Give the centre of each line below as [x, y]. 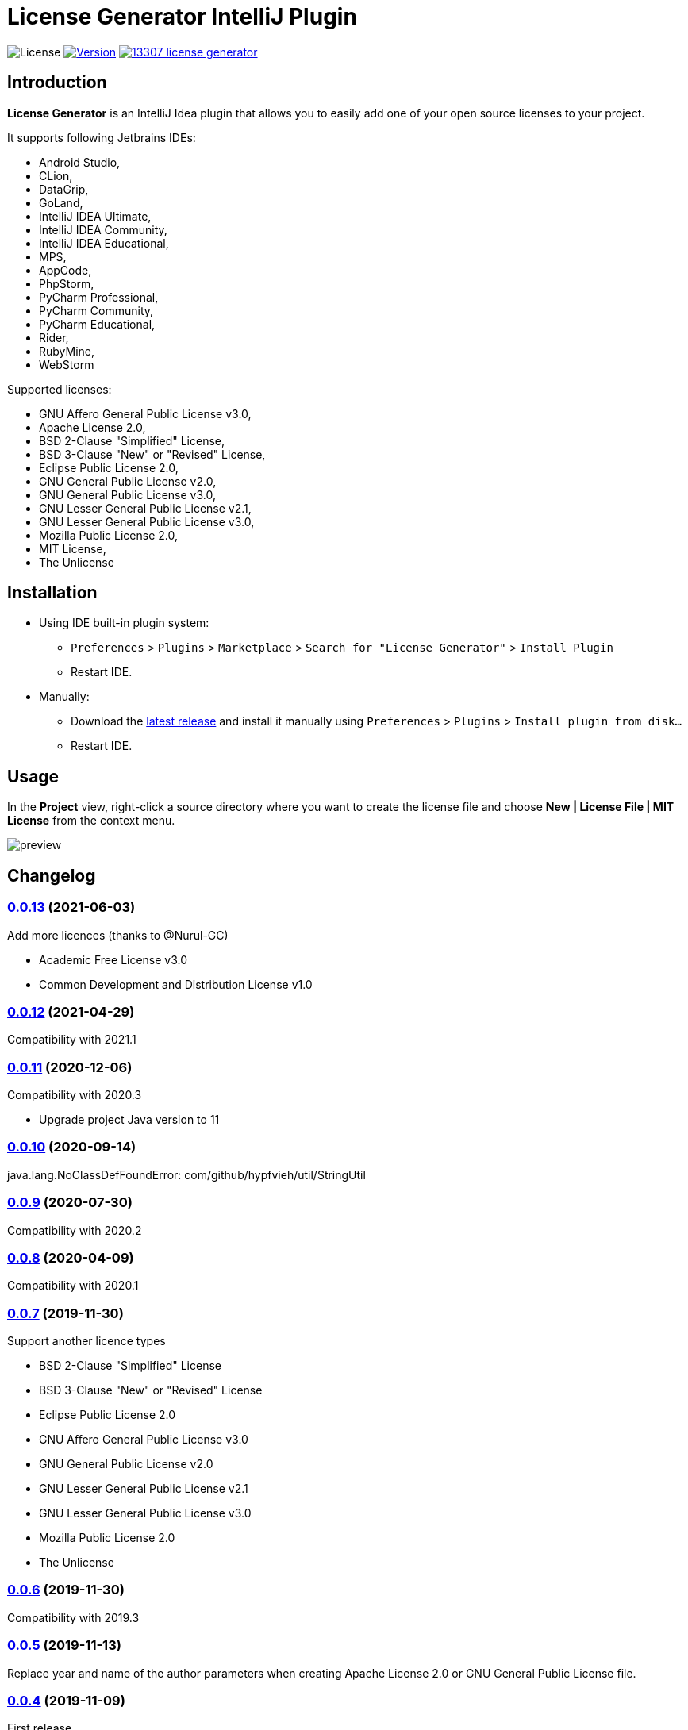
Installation [52, 593]
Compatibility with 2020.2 [75, 1230]
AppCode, [65, 270]
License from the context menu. [91, 821]
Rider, [54, 337]
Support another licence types [86, 1341]
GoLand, [61, 202]
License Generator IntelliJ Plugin [182, 17]
